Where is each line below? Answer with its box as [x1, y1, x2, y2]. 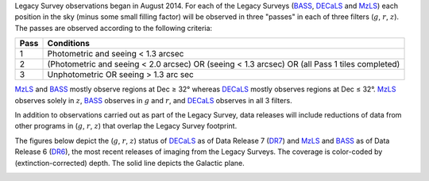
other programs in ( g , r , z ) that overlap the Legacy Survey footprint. [14, 121, 238, 131]
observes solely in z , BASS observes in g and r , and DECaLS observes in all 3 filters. [14, 95, 293, 105]
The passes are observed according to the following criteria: [14, 23, 213, 33]
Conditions [47, 38, 91, 49]
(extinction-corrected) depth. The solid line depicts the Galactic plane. [14, 158, 245, 168]
